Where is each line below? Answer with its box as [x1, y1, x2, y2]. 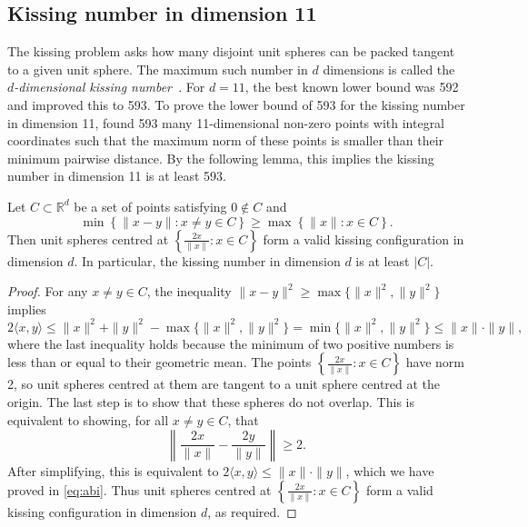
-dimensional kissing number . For [14, 77, 205, 96]
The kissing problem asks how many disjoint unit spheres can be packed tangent [7, 42, 455, 61]
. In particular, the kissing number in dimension [74, 251, 341, 270]
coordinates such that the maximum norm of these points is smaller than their [7, 131, 444, 150]
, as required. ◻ [207, 502, 297, 521]
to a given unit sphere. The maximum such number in [7, 59, 308, 78]
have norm [405, 353, 465, 372]
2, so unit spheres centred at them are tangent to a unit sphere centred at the [7, 374, 441, 393]
